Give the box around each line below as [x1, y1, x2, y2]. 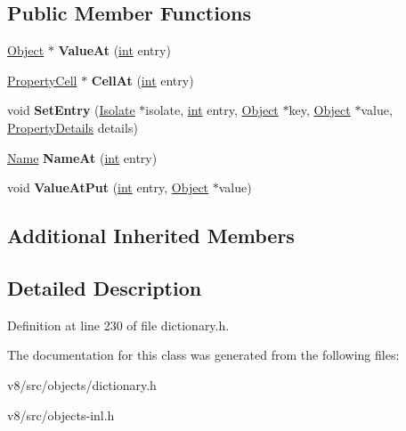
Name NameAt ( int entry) [7, 148, 158, 167]
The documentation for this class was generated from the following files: [7, 346, 400, 364]
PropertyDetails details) [7, 118, 138, 136]
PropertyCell [7, 70, 77, 89]
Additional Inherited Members [7, 222, 295, 249]
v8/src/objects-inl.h [7, 405, 115, 424]
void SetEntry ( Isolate [7, 101, 135, 119]
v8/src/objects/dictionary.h [7, 375, 157, 394]
